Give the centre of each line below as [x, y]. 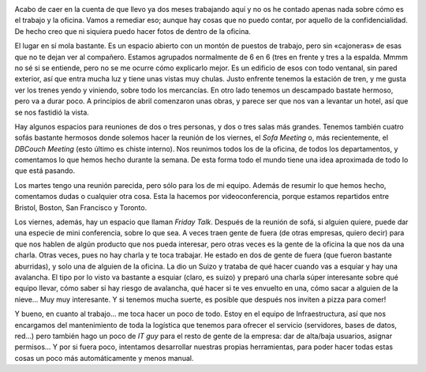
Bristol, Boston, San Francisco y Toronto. [81, 207]
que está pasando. [45, 171]
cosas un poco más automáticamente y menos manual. [104, 358]
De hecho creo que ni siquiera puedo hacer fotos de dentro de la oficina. [133, 31]
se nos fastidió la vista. [52, 112]
